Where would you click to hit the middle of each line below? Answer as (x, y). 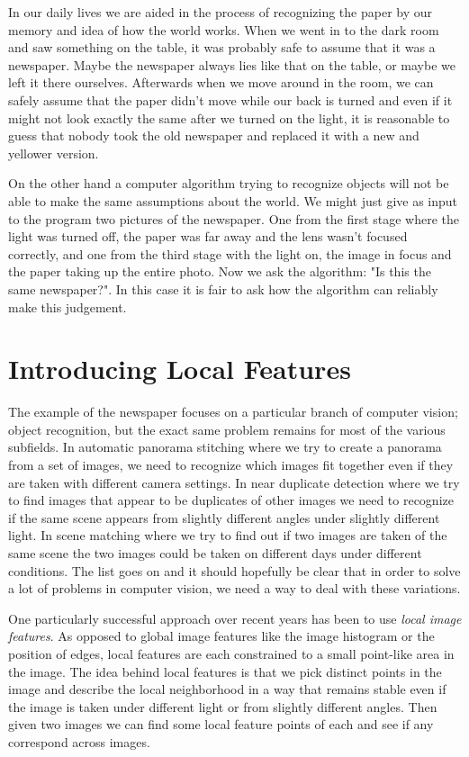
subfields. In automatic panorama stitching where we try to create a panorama (225, 447)
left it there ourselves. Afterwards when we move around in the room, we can (221, 82)
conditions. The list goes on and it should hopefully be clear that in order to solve (234, 570)
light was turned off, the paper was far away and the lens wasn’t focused (208, 236)
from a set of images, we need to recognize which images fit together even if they (231, 464)
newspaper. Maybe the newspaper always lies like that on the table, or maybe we (232, 64)
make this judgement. (68, 306)
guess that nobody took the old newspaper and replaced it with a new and (214, 135)
